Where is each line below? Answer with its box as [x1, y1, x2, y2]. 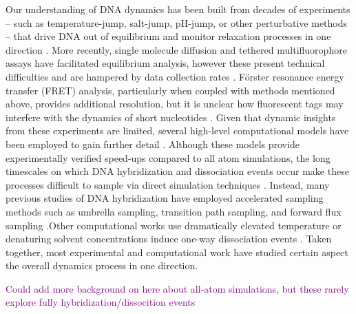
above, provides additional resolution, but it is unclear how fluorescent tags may [6, 96, 344, 111]
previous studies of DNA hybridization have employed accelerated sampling [6, 191, 324, 205]
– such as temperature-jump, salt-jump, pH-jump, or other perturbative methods [6, 15, 348, 30]
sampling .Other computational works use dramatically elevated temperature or [6, 218, 342, 232]
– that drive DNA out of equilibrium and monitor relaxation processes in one [6, 29, 331, 43]
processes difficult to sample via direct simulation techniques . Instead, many [6, 177, 330, 191]
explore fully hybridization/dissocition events [6, 295, 196, 309]
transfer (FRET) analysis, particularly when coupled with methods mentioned [6, 83, 335, 97]
